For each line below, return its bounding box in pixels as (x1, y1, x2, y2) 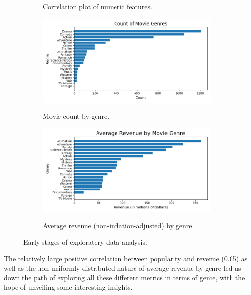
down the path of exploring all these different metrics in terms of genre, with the (4, 272, 245, 282)
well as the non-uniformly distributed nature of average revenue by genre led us (4, 263, 241, 273)
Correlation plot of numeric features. (43, 1, 152, 11)
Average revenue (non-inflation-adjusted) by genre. (43, 220, 194, 231)
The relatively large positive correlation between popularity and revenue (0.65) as (4, 253, 248, 263)
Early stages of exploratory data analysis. (23, 236, 147, 247)
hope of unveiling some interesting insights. (4, 282, 133, 292)
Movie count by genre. (43, 111, 110, 121)
